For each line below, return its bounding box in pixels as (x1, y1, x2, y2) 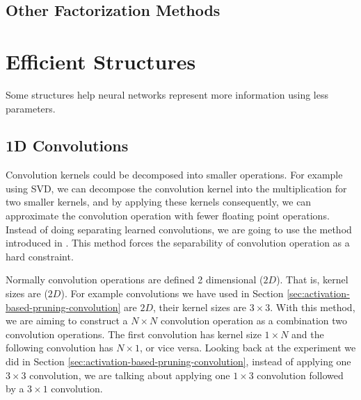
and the (291, 326, 324, 341)
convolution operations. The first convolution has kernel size (6, 326, 262, 341)
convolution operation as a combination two (160, 313, 347, 328)
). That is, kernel (276, 272, 348, 287)
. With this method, (270, 299, 355, 314)
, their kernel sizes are (153, 299, 247, 314)
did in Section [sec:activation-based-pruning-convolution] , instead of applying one (6, 354, 351, 369)
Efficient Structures (6, 47, 196, 75)
